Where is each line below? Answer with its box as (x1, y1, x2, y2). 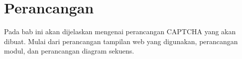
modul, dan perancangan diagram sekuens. (4, 46, 134, 56)
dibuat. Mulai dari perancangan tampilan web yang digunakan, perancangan (4, 36, 238, 46)
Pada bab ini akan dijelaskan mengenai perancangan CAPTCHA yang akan (4, 26, 236, 37)
